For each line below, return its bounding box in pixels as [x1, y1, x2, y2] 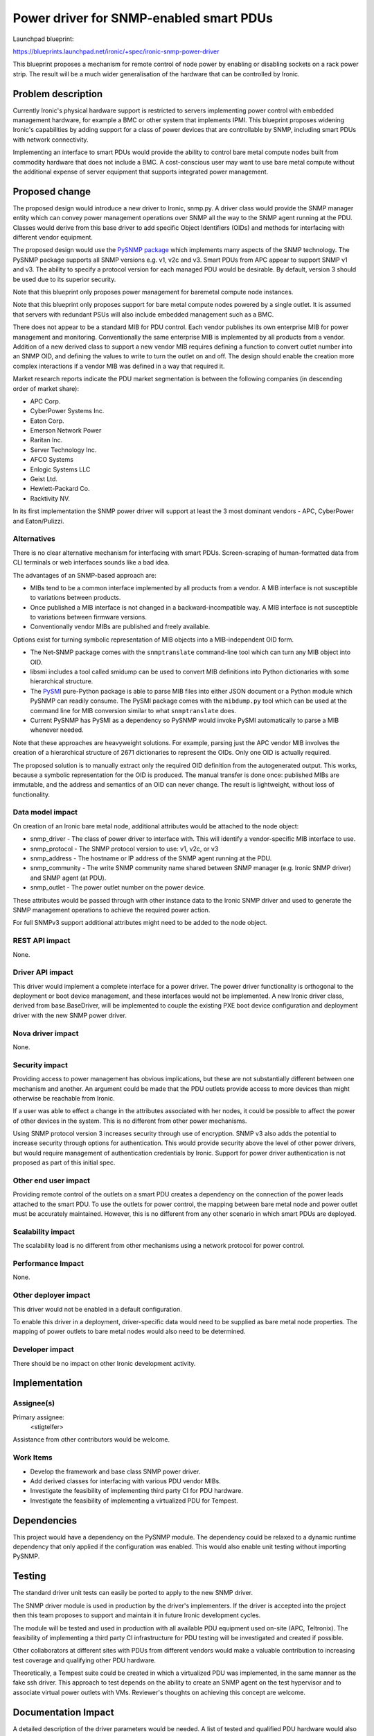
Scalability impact [12, 1226, 75, 1236]
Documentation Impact [12, 1706, 114, 1718]
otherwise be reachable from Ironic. [12, 1094, 115, 1102]
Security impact [12, 1060, 69, 1069]
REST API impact [12, 936, 71, 946]
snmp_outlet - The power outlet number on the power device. [30, 883, 206, 892]
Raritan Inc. [30, 436, 63, 444]
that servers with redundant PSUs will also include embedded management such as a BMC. [12, 310, 274, 319]
